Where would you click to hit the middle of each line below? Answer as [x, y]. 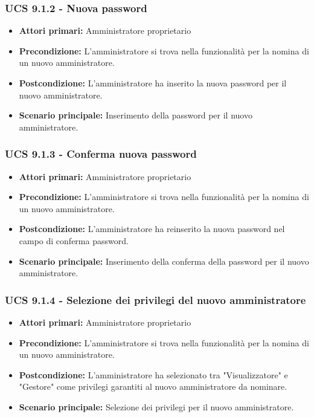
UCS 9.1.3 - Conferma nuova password [101, 154]
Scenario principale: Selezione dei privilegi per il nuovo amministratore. [156, 406]
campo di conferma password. [74, 240]
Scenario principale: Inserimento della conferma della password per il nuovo [164, 261]
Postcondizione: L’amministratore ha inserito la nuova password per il [153, 83]
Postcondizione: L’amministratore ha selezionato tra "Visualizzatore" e [153, 374]
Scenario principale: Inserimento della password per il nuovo [136, 115]
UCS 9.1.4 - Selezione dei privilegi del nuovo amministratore [155, 299]
